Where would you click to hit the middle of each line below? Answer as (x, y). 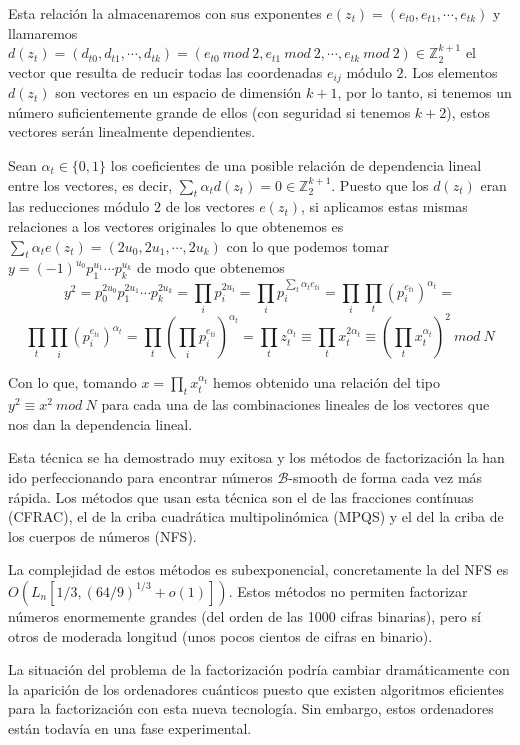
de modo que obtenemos (211, 267)
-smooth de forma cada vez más (385, 476)
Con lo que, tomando (72, 382)
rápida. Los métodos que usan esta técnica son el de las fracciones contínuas (241, 496)
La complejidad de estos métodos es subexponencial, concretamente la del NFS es (258, 569)
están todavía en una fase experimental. (130, 727)
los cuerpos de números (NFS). (102, 535)
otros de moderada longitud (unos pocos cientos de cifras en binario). (220, 635)
